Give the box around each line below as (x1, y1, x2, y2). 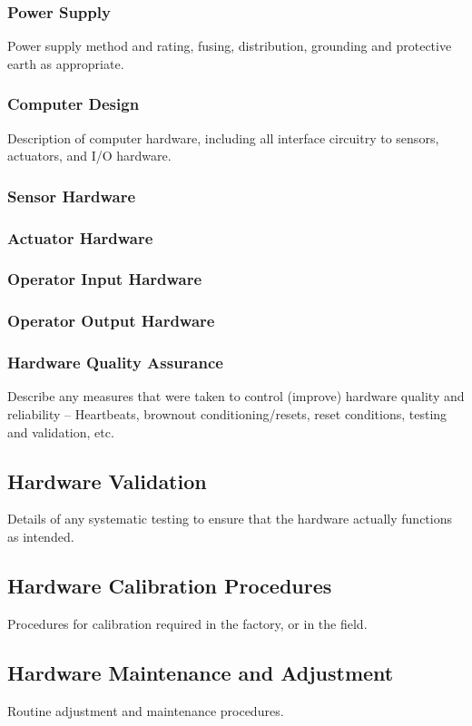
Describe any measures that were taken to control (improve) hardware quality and (7, 387, 465, 406)
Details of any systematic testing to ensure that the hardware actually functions (7, 509, 452, 528)
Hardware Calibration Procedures (7, 571, 332, 599)
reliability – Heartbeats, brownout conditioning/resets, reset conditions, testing (7, 405, 447, 423)
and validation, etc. (7, 422, 114, 441)
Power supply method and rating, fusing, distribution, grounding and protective (7, 36, 452, 55)
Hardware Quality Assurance (7, 351, 223, 374)
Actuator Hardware (7, 226, 153, 249)
